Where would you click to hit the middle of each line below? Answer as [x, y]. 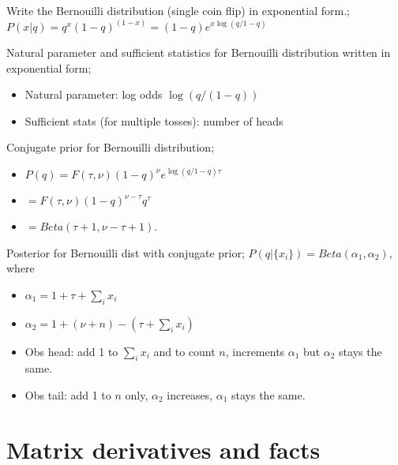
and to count [184, 351]
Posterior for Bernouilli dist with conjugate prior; [126, 252]
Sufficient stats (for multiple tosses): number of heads [154, 120]
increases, [190, 394]
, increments [255, 351]
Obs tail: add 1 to [68, 394]
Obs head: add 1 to [71, 351]
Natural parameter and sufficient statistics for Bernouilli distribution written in [199, 52]
